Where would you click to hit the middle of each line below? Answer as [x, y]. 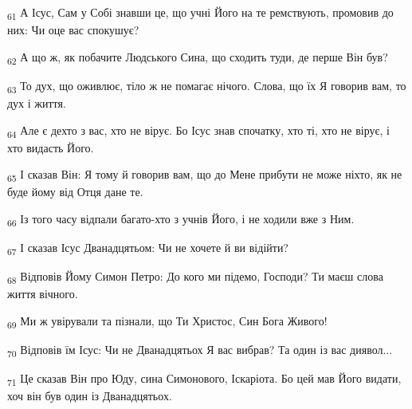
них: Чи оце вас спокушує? [73, 30]
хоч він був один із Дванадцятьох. [90, 396]
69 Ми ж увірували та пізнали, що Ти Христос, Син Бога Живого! [167, 321]
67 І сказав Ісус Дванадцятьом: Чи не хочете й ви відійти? [148, 248]
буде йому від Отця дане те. [75, 192]
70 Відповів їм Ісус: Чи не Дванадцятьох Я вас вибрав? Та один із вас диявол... [200, 350]
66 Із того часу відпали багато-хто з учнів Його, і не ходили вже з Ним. [181, 220]
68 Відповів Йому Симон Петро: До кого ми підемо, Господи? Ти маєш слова [195, 277]
